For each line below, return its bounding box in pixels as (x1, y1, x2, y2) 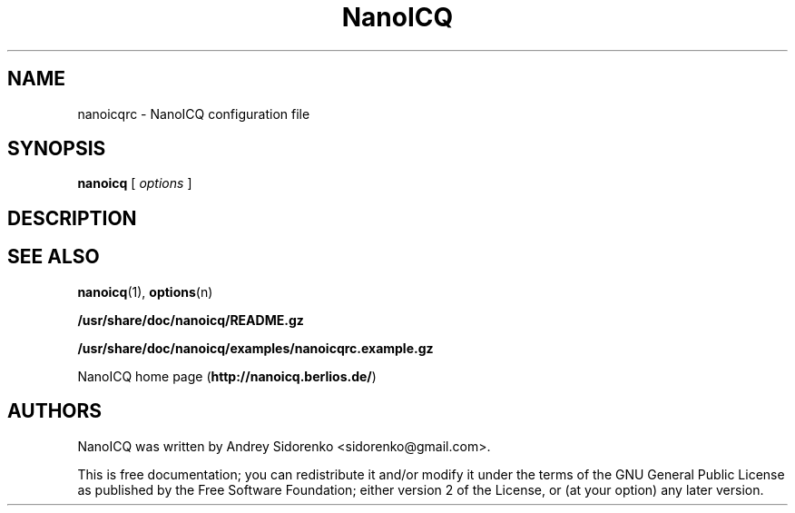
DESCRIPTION (7, 206, 137, 230)
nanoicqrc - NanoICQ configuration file (77, 105, 310, 122)
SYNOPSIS (7, 137, 106, 161)
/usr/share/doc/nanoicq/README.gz (77, 311, 304, 328)
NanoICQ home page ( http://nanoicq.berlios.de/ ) (77, 368, 377, 384)
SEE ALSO (7, 245, 100, 269)
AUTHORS (7, 400, 103, 423)
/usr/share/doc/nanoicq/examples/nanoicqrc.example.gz (77, 340, 434, 356)
